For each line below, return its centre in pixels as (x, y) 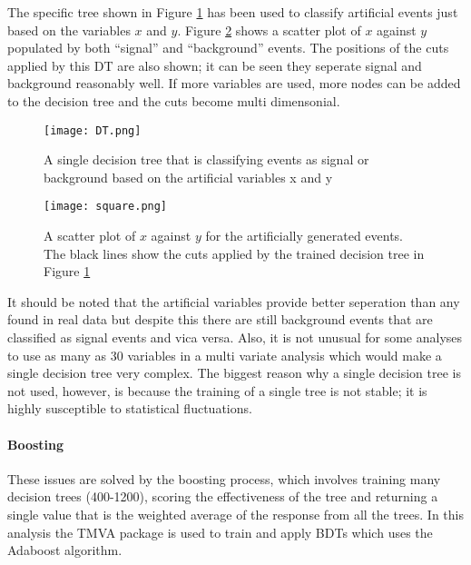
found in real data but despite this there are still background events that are (220, 319)
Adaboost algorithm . (65, 550)
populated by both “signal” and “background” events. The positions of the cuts (228, 48)
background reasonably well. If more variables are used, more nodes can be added (234, 83)
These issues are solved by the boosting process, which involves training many (224, 478)
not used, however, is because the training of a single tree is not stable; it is (217, 390)
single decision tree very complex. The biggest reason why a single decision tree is (234, 373)
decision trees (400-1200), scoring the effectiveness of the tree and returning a (223, 496)
